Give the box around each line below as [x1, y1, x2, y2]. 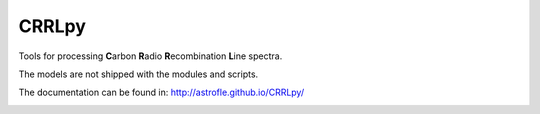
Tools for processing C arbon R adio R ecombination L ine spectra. [18, 50, 283, 62]
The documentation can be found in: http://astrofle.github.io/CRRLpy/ [18, 86, 305, 99]
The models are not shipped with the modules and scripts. [18, 68, 259, 80]
